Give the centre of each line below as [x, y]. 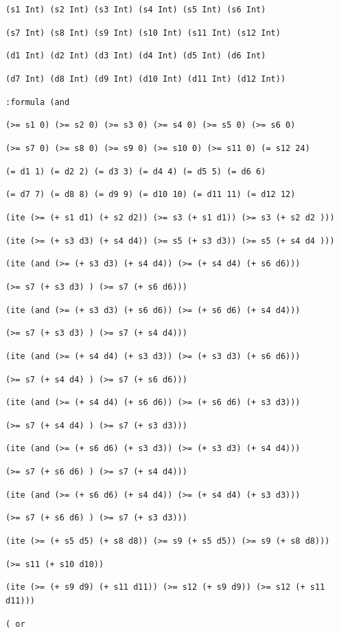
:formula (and [38, 102]
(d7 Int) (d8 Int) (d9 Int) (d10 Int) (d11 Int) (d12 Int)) [146, 79]
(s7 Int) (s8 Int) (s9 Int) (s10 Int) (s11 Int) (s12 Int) [143, 33]
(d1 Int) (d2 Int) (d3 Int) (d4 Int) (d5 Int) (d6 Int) [136, 56]
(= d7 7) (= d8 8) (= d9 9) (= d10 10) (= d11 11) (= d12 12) [151, 195]
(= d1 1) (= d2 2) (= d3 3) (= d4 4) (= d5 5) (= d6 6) [136, 171]
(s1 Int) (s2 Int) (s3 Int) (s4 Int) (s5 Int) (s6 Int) [136, 10]
